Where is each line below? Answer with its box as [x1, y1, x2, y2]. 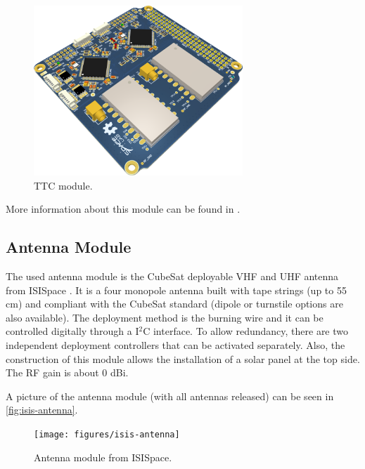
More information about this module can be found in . [6, 202, 241, 216]
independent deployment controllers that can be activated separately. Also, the [6, 337, 345, 352]
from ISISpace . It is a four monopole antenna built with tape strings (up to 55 [6, 282, 347, 297]
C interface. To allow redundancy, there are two [143, 324, 349, 338]
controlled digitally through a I [6, 324, 139, 338]
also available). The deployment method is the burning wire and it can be [6, 310, 324, 324]
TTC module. [34, 178, 93, 192]
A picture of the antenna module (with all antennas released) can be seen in [6, 388, 334, 403]
